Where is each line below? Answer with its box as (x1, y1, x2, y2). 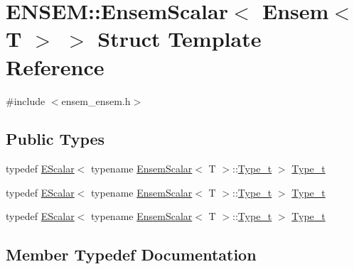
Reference (6, 52, 104, 81)
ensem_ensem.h (61, 93, 131, 108)
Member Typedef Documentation (6, 243, 257, 265)
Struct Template (97, 24, 262, 53)
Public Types (6, 128, 105, 150)
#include (6, 93, 45, 108)
